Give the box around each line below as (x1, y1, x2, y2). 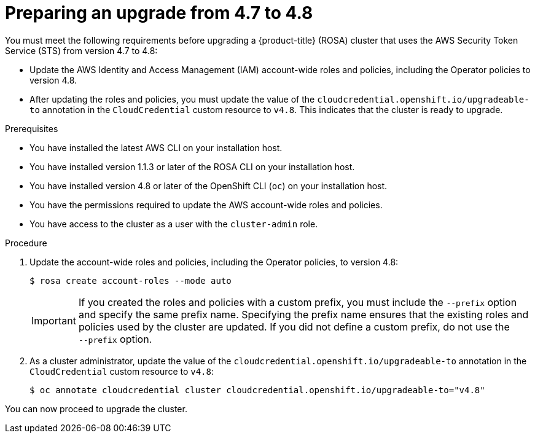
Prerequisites (5, 123, 58, 134)
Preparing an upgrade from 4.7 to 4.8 (5, 2, 313, 23)
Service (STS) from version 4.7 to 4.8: (5, 45, 158, 56)
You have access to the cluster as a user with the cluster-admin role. (29, 218, 318, 229)
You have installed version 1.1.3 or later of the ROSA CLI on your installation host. (29, 161, 355, 172)
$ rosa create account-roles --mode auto (29, 275, 232, 286)
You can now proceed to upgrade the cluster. (5, 403, 187, 414)
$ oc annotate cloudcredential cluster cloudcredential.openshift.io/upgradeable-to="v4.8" (29, 385, 485, 395)
